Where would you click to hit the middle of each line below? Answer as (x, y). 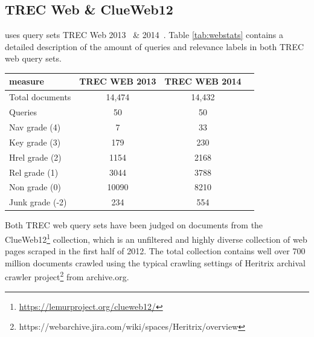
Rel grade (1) (34, 172)
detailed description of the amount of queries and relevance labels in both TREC (155, 46)
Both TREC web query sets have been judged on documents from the (134, 225)
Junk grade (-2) (38, 202)
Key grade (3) (35, 142)
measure (27, 81)
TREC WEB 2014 (203, 81)
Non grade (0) (35, 187)
